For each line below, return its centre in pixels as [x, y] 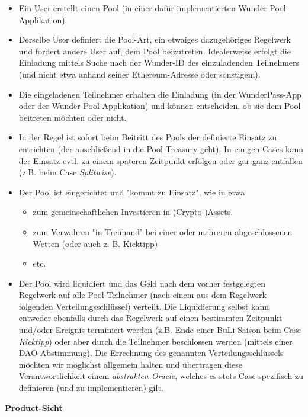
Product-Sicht [34, 407]
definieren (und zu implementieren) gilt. [91, 388]
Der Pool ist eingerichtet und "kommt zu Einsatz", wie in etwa [132, 192]
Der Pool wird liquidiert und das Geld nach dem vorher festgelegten [142, 283]
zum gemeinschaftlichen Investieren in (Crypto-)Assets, [133, 212]
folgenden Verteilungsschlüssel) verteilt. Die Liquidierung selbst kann [144, 306]
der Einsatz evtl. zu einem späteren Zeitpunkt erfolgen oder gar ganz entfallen [161, 160]
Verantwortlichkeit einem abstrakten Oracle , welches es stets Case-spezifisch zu [161, 376]
